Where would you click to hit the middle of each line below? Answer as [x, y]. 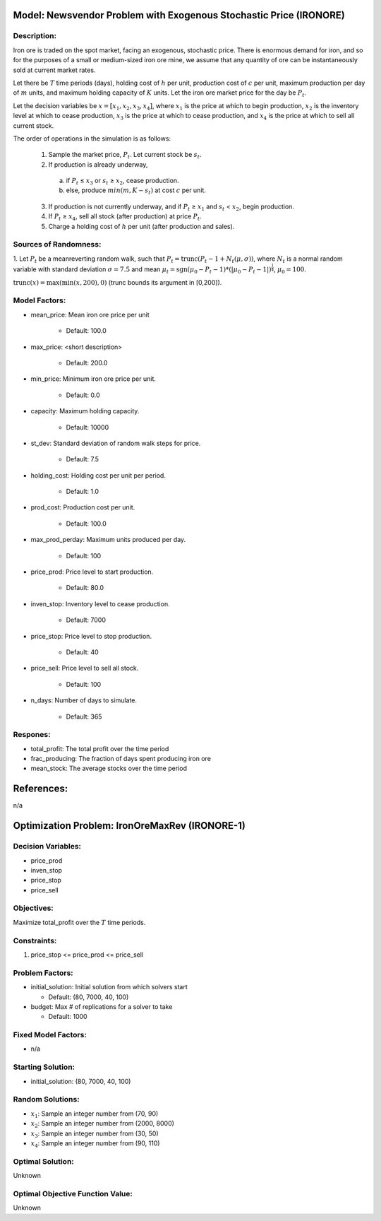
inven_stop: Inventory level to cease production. [100, 603]
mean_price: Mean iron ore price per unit [90, 314]
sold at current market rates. [54, 70]
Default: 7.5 [82, 459]
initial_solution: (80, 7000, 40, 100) [81, 1081]
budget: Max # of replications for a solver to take [102, 1006]
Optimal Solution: [43, 1161]
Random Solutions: [47, 1099]
